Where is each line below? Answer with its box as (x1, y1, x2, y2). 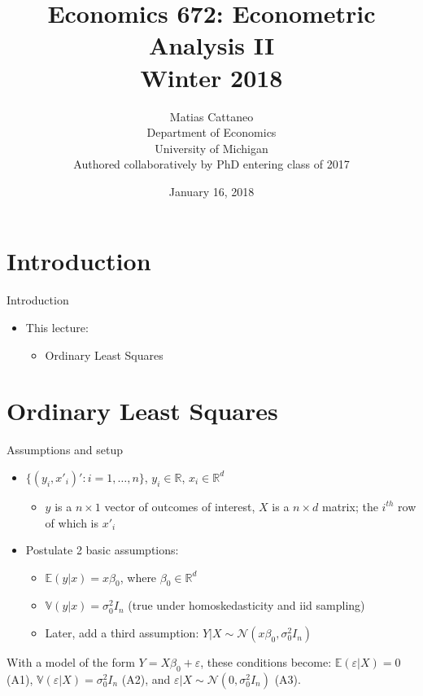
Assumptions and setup (7, 441, 124, 458)
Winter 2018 (140, 60, 283, 94)
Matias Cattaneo (169, 107, 254, 125)
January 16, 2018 (168, 182, 255, 199)
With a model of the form (7, 654, 135, 671)
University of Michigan (155, 139, 268, 156)
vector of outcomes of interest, (104, 497, 255, 514)
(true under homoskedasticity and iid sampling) (128, 597, 365, 614)
